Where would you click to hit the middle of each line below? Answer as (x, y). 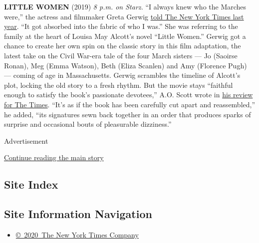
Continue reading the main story (54, 157)
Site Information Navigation (78, 214)
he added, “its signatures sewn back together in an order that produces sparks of (128, 114)
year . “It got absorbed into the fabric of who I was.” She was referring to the (121, 26)
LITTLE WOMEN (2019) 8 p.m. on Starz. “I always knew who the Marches (125, 6)
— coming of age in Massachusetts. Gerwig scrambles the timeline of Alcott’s (122, 75)
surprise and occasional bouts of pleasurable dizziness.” (88, 124)
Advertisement (26, 140)
